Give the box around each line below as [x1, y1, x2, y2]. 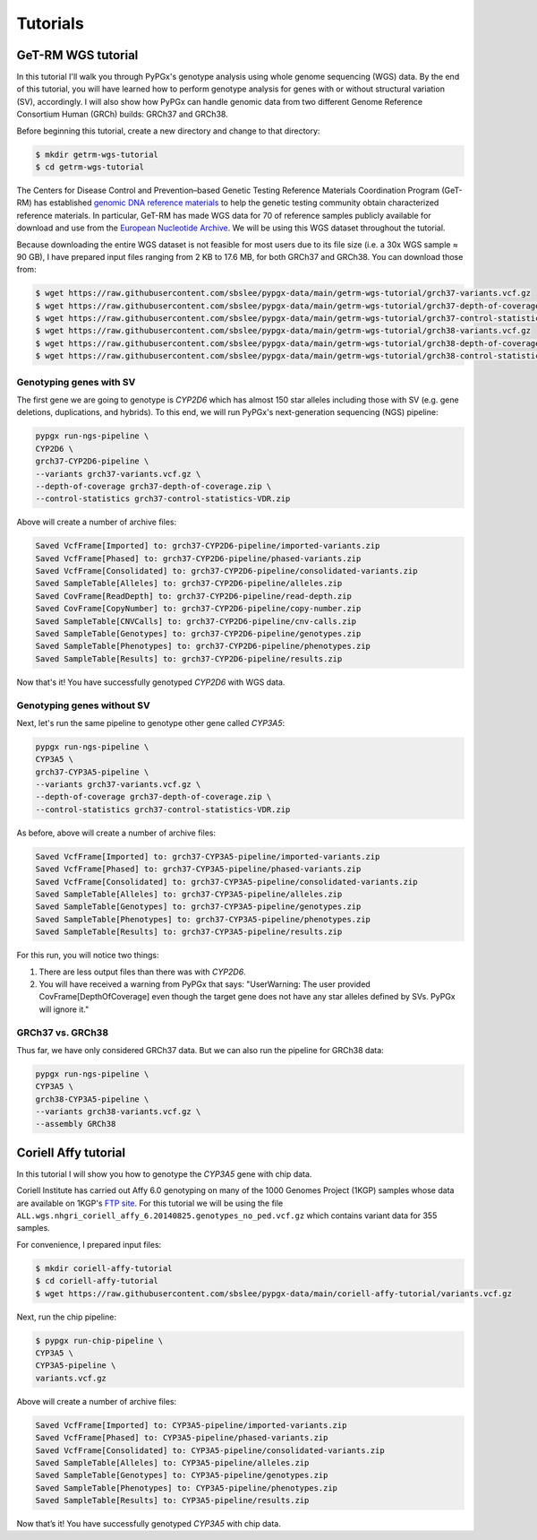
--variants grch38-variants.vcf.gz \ [35, 1107, 201, 1117]
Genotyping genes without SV [16, 699, 151, 712]
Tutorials [16, 13, 84, 33]
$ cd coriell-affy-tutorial [35, 1276, 158, 1286]
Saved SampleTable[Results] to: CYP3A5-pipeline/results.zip [35, 1495, 310, 1506]
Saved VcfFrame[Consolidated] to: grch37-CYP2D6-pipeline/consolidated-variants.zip [35, 566, 418, 576]
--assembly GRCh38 [35, 1119, 116, 1129]
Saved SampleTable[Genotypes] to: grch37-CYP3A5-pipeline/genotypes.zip [35, 902, 362, 912]
